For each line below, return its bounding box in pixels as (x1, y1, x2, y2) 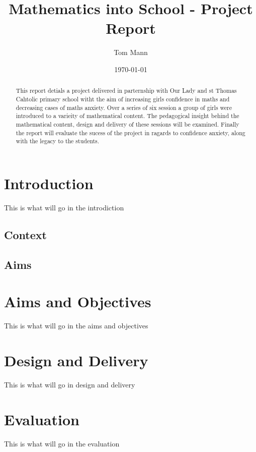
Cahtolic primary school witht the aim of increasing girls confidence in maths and (16, 94, 230, 103)
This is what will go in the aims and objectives (4, 320, 148, 331)
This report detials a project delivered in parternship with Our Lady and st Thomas (16, 86, 237, 95)
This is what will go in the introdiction (4, 202, 124, 212)
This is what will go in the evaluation (4, 438, 120, 448)
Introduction (4, 173, 94, 193)
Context (4, 227, 47, 242)
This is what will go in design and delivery (4, 379, 135, 389)
